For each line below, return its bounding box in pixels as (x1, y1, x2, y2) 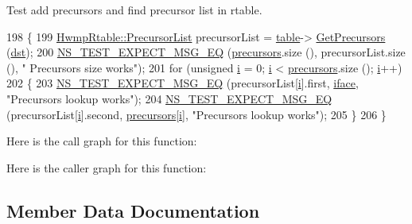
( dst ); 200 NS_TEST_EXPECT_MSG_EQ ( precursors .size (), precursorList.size (6, 44, 406, 60)
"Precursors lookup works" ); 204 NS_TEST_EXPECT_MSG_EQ (6, 90, 332, 106)
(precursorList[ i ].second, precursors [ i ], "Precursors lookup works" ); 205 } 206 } (6, 106, 387, 122)
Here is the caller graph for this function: (6, 159, 207, 176)
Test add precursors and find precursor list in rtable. (6, 2, 262, 17)
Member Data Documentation (6, 198, 260, 222)
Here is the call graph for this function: (6, 133, 197, 149)
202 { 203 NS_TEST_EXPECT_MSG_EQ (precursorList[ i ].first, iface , (6, 75, 359, 91)
